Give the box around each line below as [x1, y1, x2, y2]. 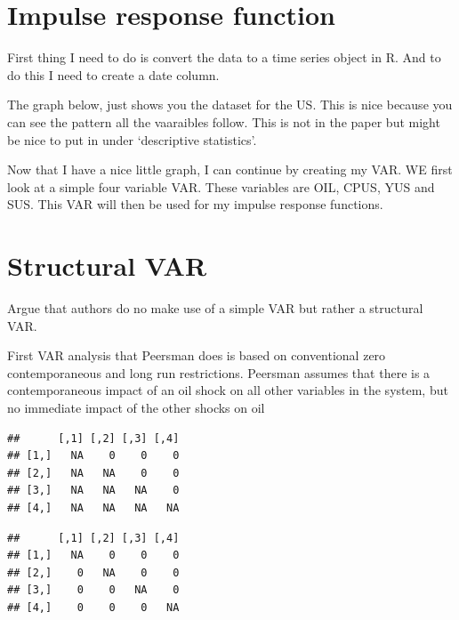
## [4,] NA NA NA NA [7, 501, 180, 514]
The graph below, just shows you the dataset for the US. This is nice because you [7, 95, 453, 114]
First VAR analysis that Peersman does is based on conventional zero [7, 346, 386, 365]
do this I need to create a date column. [7, 65, 220, 84]
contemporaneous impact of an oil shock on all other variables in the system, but [7, 381, 448, 399]
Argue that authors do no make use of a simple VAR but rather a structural [7, 299, 423, 317]
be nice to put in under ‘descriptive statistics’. [7, 130, 257, 149]
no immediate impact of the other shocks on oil [7, 398, 265, 416]
